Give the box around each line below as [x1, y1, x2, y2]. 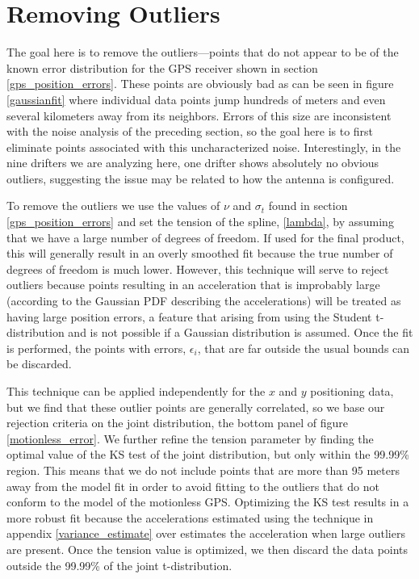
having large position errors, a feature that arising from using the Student [6, 308, 372, 325]
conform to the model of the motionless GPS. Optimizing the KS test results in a [6, 493, 409, 510]
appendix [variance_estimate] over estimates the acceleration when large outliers [6, 525, 405, 542]
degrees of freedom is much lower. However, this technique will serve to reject [6, 260, 389, 277]
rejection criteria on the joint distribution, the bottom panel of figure [6, 414, 349, 431]
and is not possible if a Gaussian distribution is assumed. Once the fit [68, 324, 413, 341]
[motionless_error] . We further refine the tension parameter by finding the [6, 430, 374, 447]
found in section [268, 197, 348, 214]
